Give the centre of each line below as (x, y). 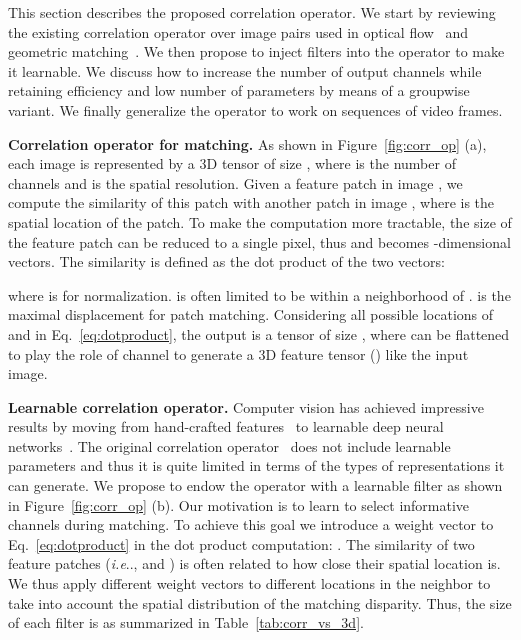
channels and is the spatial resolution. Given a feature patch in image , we (235, 182)
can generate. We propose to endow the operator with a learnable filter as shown (255, 485)
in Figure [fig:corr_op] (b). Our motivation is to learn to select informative (239, 504)
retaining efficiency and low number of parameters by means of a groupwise (239, 90)
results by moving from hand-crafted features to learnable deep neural (226, 426)
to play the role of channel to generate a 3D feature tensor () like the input (238, 353)
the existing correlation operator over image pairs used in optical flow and (238, 31)
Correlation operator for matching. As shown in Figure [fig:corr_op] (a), (247, 143)
